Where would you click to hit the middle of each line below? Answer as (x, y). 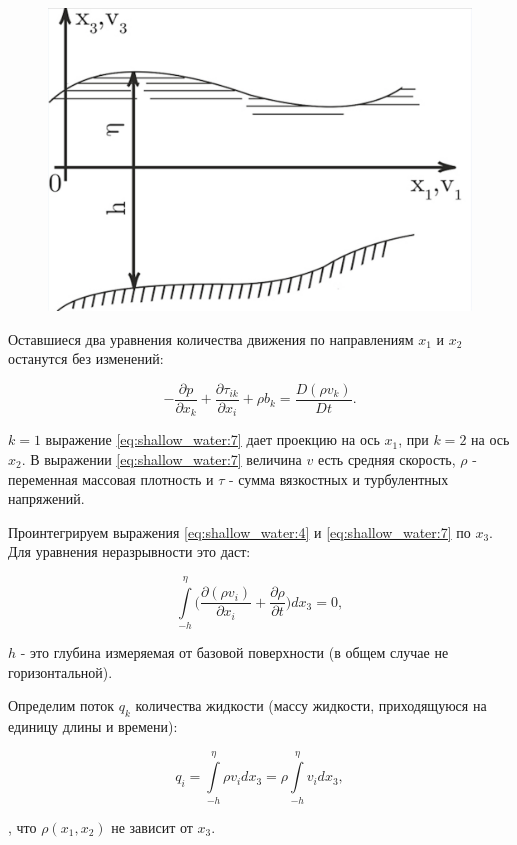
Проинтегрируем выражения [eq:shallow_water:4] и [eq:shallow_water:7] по (239, 531)
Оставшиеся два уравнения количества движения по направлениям (211, 338)
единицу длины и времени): (93, 726)
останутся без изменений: (86, 358)
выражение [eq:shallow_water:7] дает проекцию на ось (212, 439)
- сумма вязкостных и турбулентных (339, 478)
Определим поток (61, 705)
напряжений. (46, 498)
